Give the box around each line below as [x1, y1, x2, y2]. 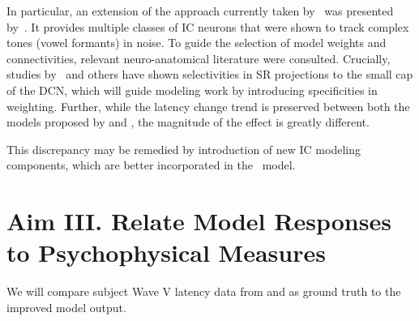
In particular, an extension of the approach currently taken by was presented [6, 2, 394, 19]
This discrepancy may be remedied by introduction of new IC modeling [6, 140, 361, 157]
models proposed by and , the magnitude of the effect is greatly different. [6, 113, 370, 131]
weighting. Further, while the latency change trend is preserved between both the [6, 97, 410, 114]
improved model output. [6, 298, 126, 315]
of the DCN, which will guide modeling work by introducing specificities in [6, 81, 378, 98]
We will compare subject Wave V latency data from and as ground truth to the [6, 283, 401, 300]
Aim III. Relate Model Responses [6, 204, 391, 238]
